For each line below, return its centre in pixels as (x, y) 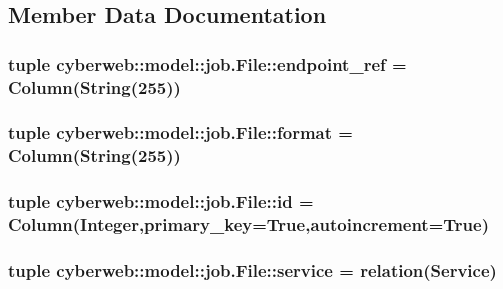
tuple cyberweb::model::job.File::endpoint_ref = (207, 63)
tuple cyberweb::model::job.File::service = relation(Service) (252, 270)
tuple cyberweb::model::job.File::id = (161, 201)
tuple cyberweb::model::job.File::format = (180, 132)
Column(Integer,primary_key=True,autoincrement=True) (248, 224)
